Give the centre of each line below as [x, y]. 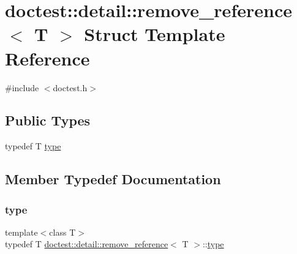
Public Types [48, 120]
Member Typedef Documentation [113, 179]
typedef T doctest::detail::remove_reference [87, 244]
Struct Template [155, 34]
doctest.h [70, 87]
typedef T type [33, 146]
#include [22, 87]
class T [62, 232]
